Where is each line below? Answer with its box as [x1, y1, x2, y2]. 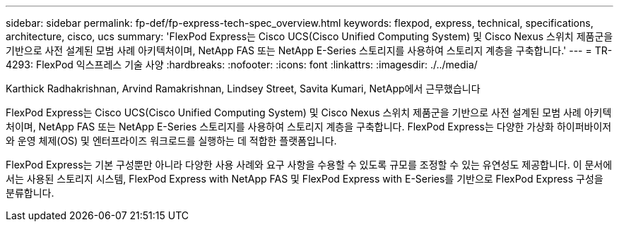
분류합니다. [6, 187, 54, 199]
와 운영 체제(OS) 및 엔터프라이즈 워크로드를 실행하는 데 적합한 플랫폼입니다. [6, 135, 337, 147]
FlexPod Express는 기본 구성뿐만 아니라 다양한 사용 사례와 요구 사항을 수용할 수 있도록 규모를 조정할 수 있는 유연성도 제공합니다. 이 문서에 [6, 159, 613, 171]
